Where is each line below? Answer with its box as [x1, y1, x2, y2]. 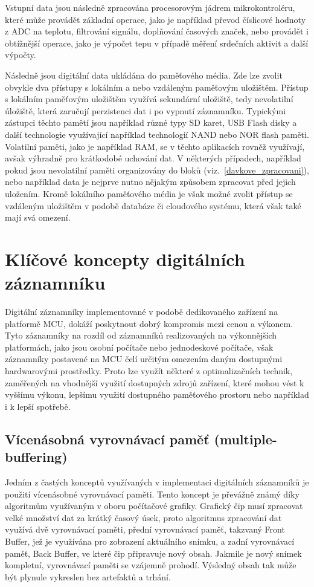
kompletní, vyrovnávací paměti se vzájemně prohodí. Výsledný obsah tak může [5, 559, 296, 571]
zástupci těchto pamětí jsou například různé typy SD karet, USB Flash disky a [5, 116, 297, 129]
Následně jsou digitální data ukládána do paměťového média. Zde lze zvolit [5, 68, 283, 81]
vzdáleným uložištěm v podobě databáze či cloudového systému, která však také [5, 199, 301, 212]
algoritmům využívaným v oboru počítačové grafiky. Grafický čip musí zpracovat [5, 499, 303, 512]
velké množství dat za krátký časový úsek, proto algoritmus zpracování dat [5, 511, 282, 524]
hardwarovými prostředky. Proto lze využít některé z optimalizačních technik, [5, 364, 293, 377]
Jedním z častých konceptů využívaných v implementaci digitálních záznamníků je [5, 475, 309, 488]
